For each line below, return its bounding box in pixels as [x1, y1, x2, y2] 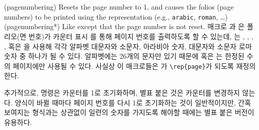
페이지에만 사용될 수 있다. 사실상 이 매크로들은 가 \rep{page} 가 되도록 [13, 60, 234, 71]
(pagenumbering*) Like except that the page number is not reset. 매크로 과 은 [4, 21, 245, 32]
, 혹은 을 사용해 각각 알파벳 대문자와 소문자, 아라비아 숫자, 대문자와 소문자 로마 [4, 41, 252, 51]
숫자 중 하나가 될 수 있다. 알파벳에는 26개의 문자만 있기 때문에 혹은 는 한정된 [4, 51, 244, 61]
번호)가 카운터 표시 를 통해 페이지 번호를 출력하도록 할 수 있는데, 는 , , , [28, 31, 253, 42]
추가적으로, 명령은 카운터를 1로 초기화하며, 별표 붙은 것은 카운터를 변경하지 [4, 87, 240, 98]
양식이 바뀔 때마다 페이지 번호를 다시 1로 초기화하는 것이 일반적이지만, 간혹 [15, 97, 251, 107]
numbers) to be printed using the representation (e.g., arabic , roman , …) [4, 11, 228, 22]
